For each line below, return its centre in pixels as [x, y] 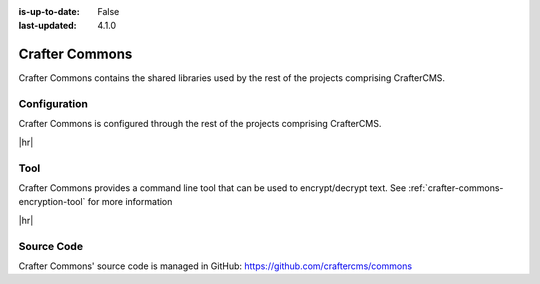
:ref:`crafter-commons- [456, 187]
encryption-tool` [52, 202]
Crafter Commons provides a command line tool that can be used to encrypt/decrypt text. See [212, 187]
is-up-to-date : [49, 11]
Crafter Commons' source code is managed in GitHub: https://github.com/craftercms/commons [215, 266]
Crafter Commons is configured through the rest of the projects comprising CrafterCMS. [200, 124]
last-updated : [47, 26]
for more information [130, 202]
